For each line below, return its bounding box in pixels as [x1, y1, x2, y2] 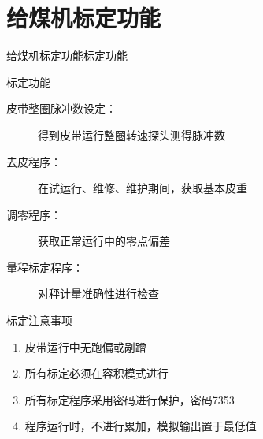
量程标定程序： [6, 259, 83, 275]
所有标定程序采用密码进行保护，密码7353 [24, 391, 235, 407]
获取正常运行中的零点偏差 [38, 233, 170, 249]
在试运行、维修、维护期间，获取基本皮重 [38, 180, 247, 196]
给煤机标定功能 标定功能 [6, 47, 128, 64]
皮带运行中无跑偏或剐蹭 [24, 338, 146, 355]
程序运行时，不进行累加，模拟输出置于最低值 [24, 418, 257, 434]
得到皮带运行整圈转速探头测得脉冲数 [38, 126, 225, 143]
